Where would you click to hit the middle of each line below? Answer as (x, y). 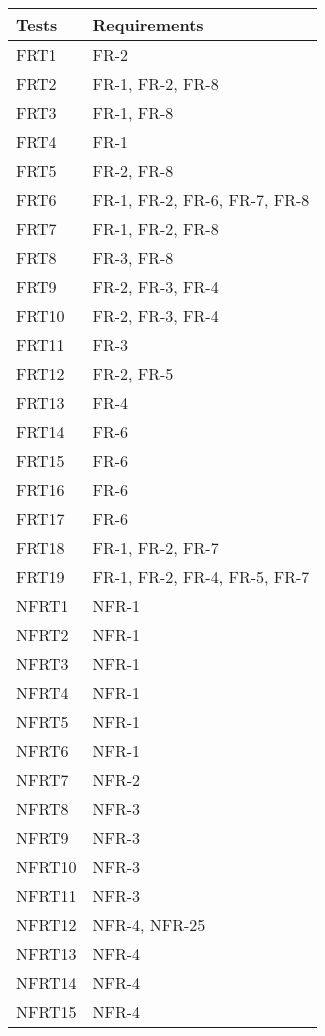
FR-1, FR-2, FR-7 (155, 547)
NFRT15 (46, 1011)
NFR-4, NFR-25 (149, 924)
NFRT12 (46, 924)
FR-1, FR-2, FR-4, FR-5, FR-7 (201, 576)
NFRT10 (46, 866)
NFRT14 (46, 982)
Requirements (148, 24)
